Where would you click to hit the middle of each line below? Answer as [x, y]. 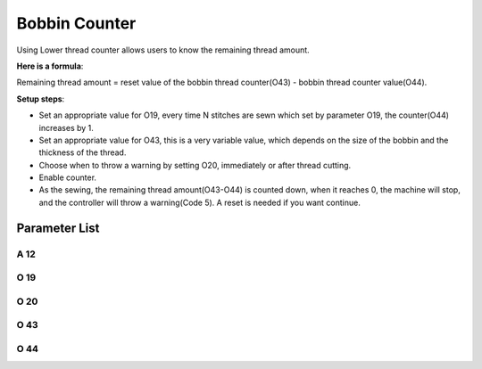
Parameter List [58, 228]
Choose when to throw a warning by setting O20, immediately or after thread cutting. [195, 165]
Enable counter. [68, 177]
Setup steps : [41, 99]
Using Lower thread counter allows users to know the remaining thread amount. [163, 50]
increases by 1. [66, 127]
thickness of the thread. [83, 152]
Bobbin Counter [76, 23]
